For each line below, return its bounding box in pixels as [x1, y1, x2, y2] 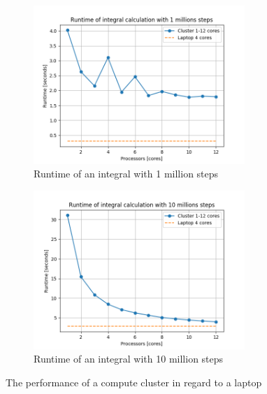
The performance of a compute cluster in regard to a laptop [6, 374, 262, 389]
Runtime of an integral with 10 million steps [34, 351, 224, 366]
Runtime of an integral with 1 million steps [34, 166, 219, 181]
